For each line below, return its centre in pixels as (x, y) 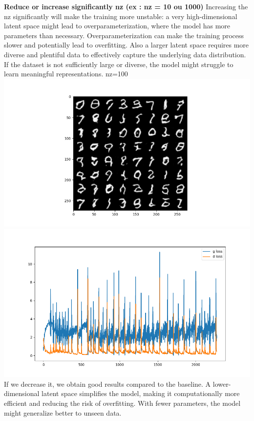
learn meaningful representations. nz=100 (66, 74)
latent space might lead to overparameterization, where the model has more (117, 26)
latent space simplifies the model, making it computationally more (141, 393)
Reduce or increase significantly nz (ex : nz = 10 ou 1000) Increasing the (126, 6)
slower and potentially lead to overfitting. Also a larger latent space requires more (127, 45)
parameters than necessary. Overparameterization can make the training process (124, 35)
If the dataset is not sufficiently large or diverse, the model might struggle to (119, 64)
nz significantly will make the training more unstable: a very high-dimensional (121, 16)
